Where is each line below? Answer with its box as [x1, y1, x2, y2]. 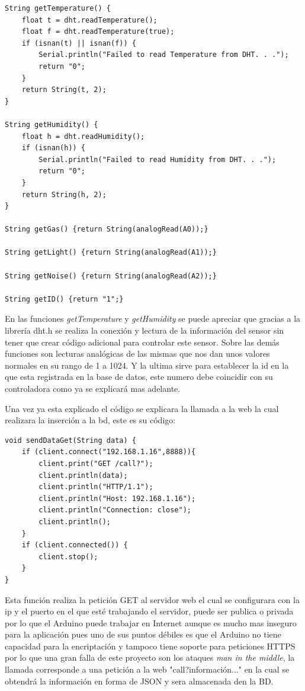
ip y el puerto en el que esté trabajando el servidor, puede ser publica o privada [5, 605, 294, 617]
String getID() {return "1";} [5, 294, 124, 303]
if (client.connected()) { [21, 541, 128, 550]
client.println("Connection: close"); [38, 506, 191, 515]
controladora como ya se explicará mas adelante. [5, 382, 181, 394]
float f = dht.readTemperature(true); [21, 27, 175, 36]
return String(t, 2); [21, 85, 107, 94]
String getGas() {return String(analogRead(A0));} [5, 225, 208, 234]
